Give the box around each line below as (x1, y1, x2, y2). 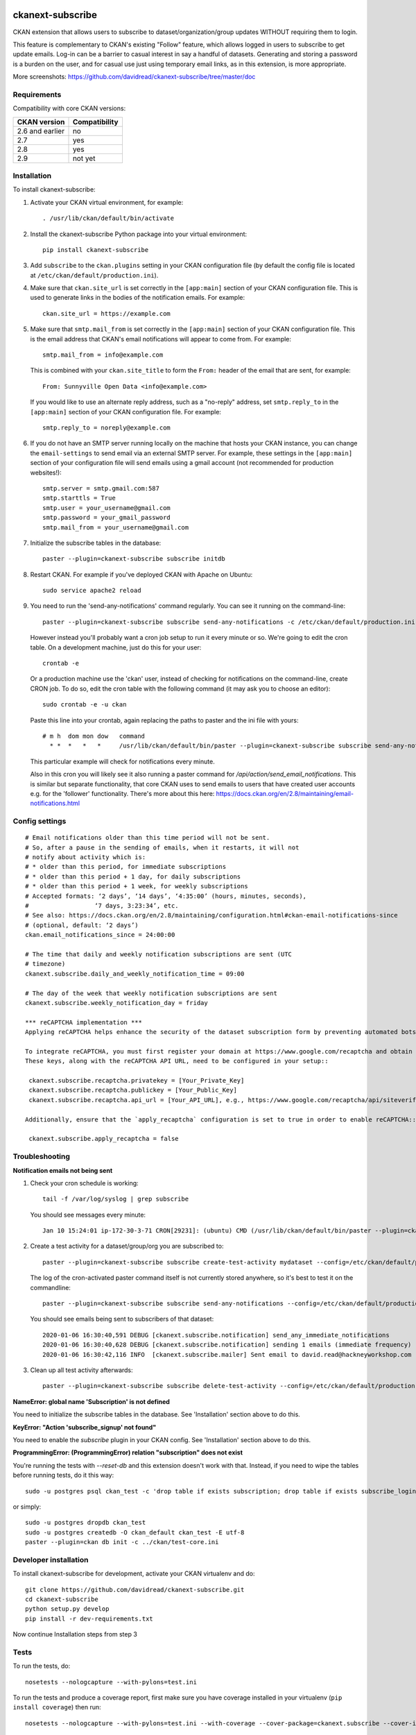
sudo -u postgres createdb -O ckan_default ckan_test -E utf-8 (25, 1528, 245, 1537)
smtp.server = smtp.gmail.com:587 (42, 484, 159, 492)
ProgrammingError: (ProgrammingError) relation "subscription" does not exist (12, 1448, 243, 1457)
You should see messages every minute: (30, 1210, 146, 1219)
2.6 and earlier (17, 126, 65, 135)
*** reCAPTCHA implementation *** (25, 1018, 142, 1026)
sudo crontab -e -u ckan (42, 701, 127, 709)
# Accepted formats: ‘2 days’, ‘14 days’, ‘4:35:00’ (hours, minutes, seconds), (25, 892, 307, 900)
